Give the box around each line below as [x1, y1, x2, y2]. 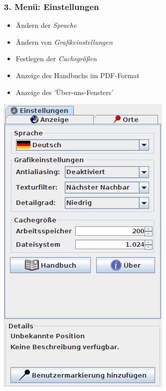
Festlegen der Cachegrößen [15, 53, 97, 64]
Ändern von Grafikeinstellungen [15, 36, 113, 47]
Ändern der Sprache [15, 20, 77, 30]
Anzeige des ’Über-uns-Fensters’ [15, 87, 114, 97]
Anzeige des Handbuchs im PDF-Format [15, 70, 140, 80]
